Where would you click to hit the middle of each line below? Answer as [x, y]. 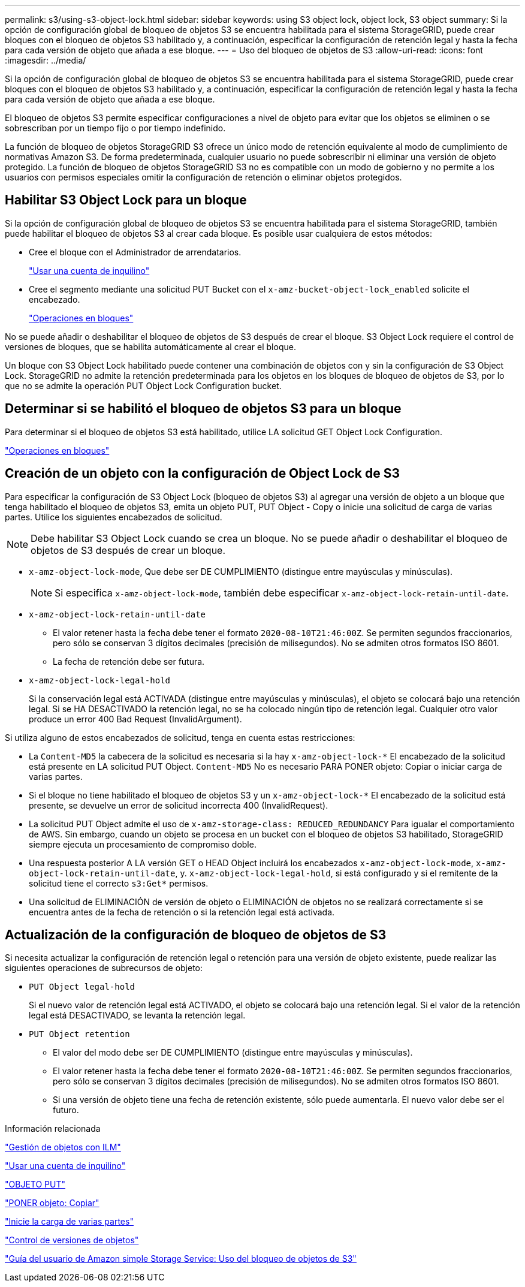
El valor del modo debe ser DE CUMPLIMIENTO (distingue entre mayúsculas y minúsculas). [233, 1053]
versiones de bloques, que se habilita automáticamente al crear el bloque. [150, 346]
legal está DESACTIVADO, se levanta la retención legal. [137, 1015]
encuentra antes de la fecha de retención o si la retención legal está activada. [182, 912]
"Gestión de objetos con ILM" [63, 1147]
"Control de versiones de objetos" [72, 1240]
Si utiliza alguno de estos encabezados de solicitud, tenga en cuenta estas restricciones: [180, 737]
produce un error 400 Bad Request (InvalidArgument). [135, 719]
